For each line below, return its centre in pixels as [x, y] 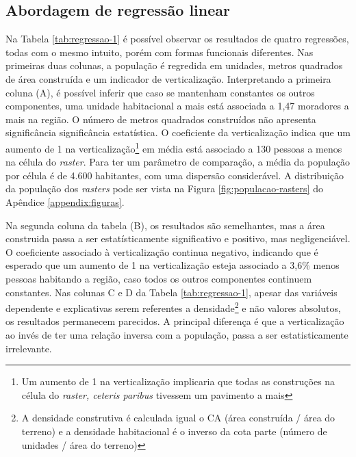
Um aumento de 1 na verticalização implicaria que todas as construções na [178, 381]
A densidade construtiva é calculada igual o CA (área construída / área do [178, 418]
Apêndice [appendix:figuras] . [65, 201]
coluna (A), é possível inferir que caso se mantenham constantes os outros [160, 92]
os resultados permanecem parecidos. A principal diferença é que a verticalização [175, 321]
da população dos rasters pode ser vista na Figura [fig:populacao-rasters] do [164, 188]
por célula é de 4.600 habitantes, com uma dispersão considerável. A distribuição [175, 175]
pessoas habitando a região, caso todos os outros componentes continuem [159, 278]
